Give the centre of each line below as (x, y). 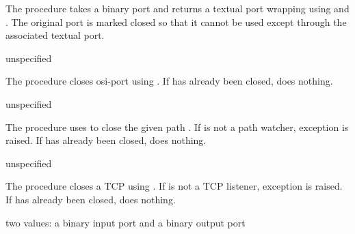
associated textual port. (55, 35)
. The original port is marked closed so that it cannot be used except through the (176, 21)
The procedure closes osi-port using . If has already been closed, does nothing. (169, 81)
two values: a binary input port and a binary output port (126, 222)
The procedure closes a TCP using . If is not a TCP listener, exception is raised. (174, 186)
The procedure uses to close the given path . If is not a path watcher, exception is (177, 127)
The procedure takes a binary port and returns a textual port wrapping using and (177, 8)
